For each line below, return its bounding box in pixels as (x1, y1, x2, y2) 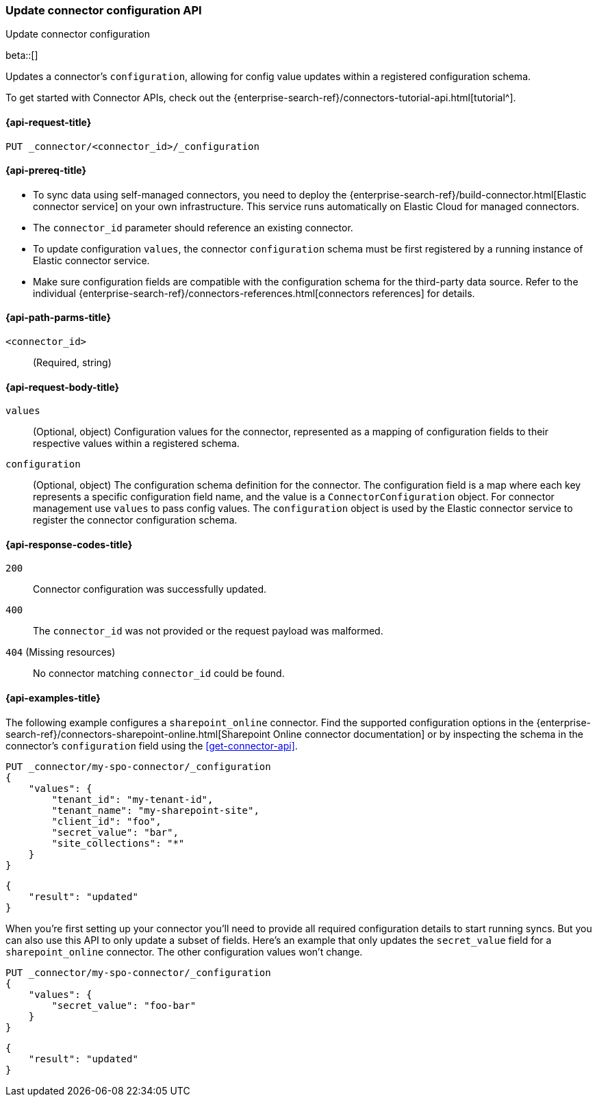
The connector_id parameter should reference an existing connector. (33, 221, 353, 233)
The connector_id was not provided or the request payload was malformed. (33, 625, 383, 637)
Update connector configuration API (5, 3, 202, 17)
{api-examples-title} (5, 692, 101, 704)
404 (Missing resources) (5, 646, 116, 658)
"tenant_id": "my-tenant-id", (51, 793, 214, 805)
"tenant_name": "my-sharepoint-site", (51, 804, 259, 816)
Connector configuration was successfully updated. (33, 583, 267, 595)
